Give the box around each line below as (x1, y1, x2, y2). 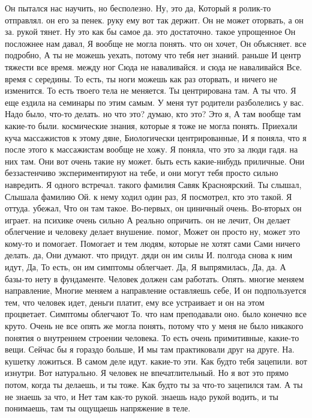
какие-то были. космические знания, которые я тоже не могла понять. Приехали (5, 119, 298, 132)
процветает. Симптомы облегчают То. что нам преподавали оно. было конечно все (5, 307, 307, 320)
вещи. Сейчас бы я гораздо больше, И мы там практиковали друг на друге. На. (5, 343, 295, 356)
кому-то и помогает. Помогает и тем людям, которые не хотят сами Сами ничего (5, 237, 301, 249)
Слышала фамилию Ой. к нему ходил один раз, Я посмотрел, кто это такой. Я (5, 190, 292, 202)
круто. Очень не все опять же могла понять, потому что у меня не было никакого (5, 320, 304, 332)
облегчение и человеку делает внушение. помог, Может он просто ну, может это (5, 225, 301, 238)
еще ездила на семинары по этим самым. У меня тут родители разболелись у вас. (5, 95, 304, 108)
